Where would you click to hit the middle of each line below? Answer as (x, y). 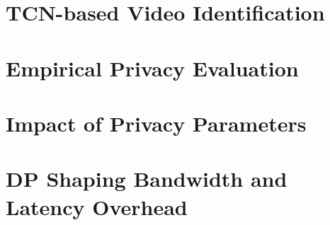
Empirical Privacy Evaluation (152, 68)
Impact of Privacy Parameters (156, 123)
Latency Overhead (97, 206)
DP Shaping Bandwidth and (147, 179)
